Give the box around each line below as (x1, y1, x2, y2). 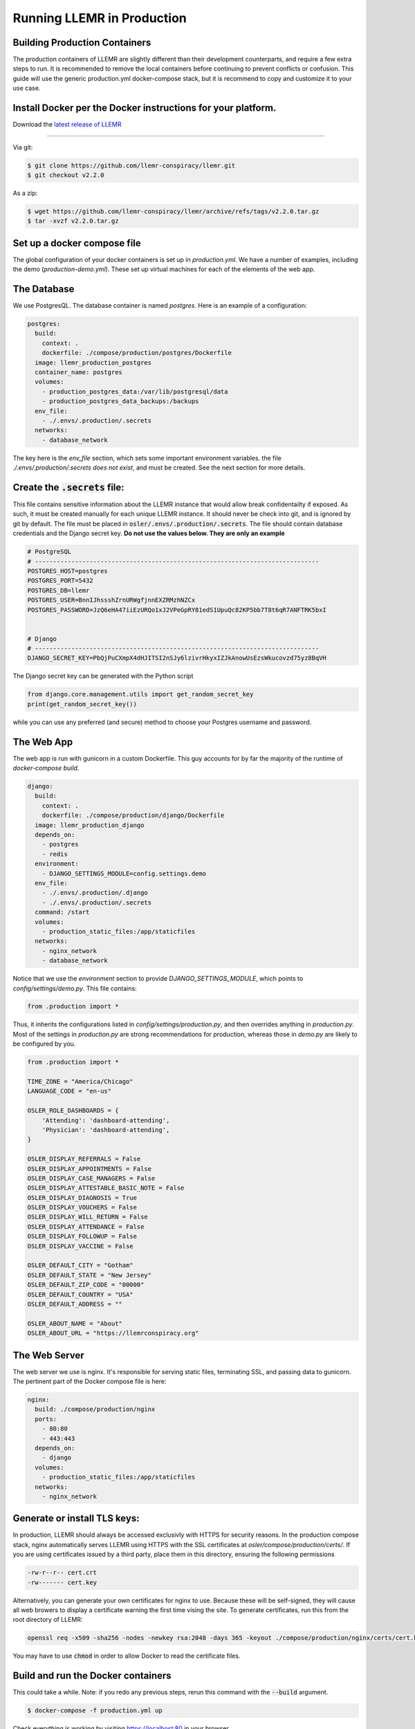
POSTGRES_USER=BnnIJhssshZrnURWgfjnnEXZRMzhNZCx (27, 596, 196, 604)
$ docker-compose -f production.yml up (27, 1707, 163, 1714)
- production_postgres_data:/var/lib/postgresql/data (41, 387, 228, 396)
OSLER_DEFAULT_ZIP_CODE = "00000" (27, 1281, 145, 1289)
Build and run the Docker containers (12, 1670, 172, 1682)
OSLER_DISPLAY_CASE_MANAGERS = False (27, 1174, 156, 1182)
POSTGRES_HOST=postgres (27, 567, 109, 575)
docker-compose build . (12, 764, 80, 773)
